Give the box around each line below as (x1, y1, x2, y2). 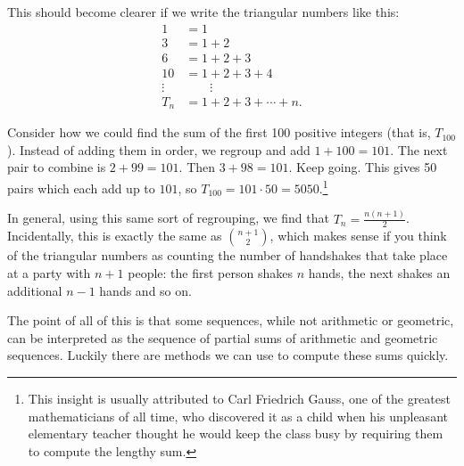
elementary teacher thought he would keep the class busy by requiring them (28, 424, 443, 443)
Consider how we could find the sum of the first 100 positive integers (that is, (7, 123, 431, 142)
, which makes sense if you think (269, 226, 447, 245)
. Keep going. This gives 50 (288, 158, 437, 176)
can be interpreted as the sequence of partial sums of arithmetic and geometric (7, 328, 438, 347)
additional (7, 281, 62, 299)
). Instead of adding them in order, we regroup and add (7, 140, 311, 159)
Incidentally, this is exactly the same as (7, 226, 222, 245)
